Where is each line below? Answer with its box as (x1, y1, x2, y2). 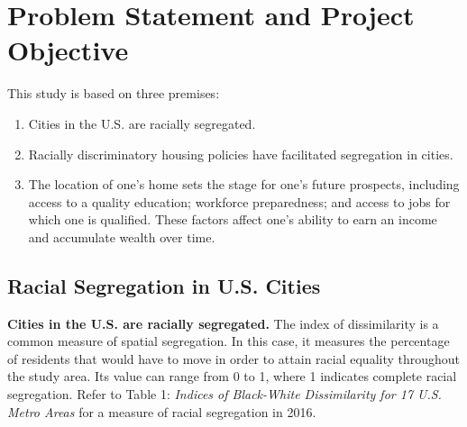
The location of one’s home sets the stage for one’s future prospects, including (28, 175, 460, 194)
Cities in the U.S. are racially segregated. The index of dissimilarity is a (7, 313, 439, 332)
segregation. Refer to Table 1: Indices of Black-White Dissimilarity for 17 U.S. (7, 385, 442, 404)
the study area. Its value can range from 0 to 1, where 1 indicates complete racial (7, 367, 457, 386)
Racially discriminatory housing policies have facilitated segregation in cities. (28, 144, 453, 163)
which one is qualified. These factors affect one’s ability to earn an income (28, 210, 437, 229)
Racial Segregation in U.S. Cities (7, 271, 321, 299)
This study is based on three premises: (7, 84, 220, 103)
